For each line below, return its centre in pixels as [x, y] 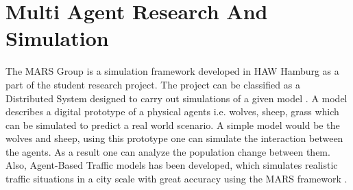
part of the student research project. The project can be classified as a [153, 84]
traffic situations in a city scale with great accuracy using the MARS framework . [176, 179]
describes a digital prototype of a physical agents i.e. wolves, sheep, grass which [172, 111]
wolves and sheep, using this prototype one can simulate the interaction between [174, 138]
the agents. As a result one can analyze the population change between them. [168, 151]
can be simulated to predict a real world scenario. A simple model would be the [173, 124]
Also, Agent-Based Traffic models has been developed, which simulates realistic [172, 165]
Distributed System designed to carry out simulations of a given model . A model [176, 98]
